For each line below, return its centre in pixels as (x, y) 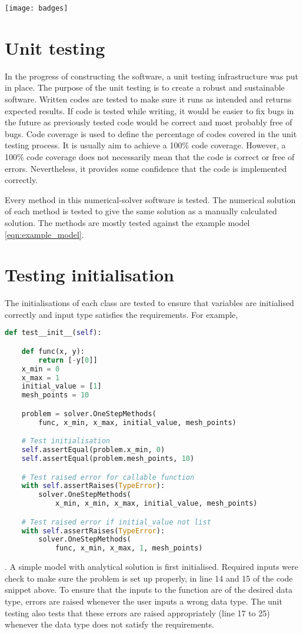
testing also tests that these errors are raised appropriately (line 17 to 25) (137, 613)
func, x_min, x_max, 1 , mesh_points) (129, 548)
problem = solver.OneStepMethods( (89, 414)
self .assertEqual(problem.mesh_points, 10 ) (108, 459)
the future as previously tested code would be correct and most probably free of (149, 122)
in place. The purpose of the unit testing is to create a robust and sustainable (145, 87)
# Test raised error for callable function (108, 477)
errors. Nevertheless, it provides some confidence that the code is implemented (146, 168)
